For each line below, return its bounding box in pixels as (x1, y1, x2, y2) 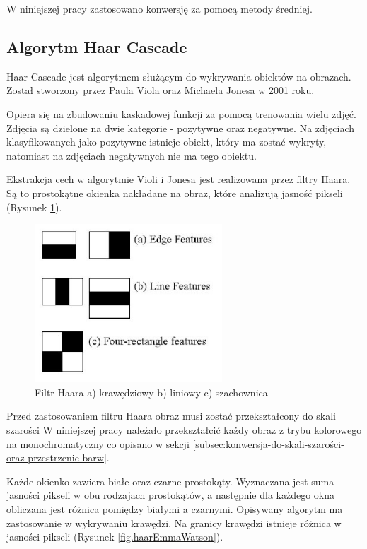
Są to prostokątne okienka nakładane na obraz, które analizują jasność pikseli (6, 185, 343, 200)
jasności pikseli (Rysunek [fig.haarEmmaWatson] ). (6, 529, 223, 544)
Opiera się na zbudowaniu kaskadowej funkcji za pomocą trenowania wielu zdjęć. (6, 106, 356, 121)
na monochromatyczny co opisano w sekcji (6, 436, 190, 451)
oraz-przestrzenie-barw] (6, 450, 107, 465)
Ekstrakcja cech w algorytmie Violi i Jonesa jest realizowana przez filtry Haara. (6, 172, 351, 187)
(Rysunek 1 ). (6, 199, 62, 214)
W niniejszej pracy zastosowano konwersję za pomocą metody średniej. (6, 1, 313, 16)
